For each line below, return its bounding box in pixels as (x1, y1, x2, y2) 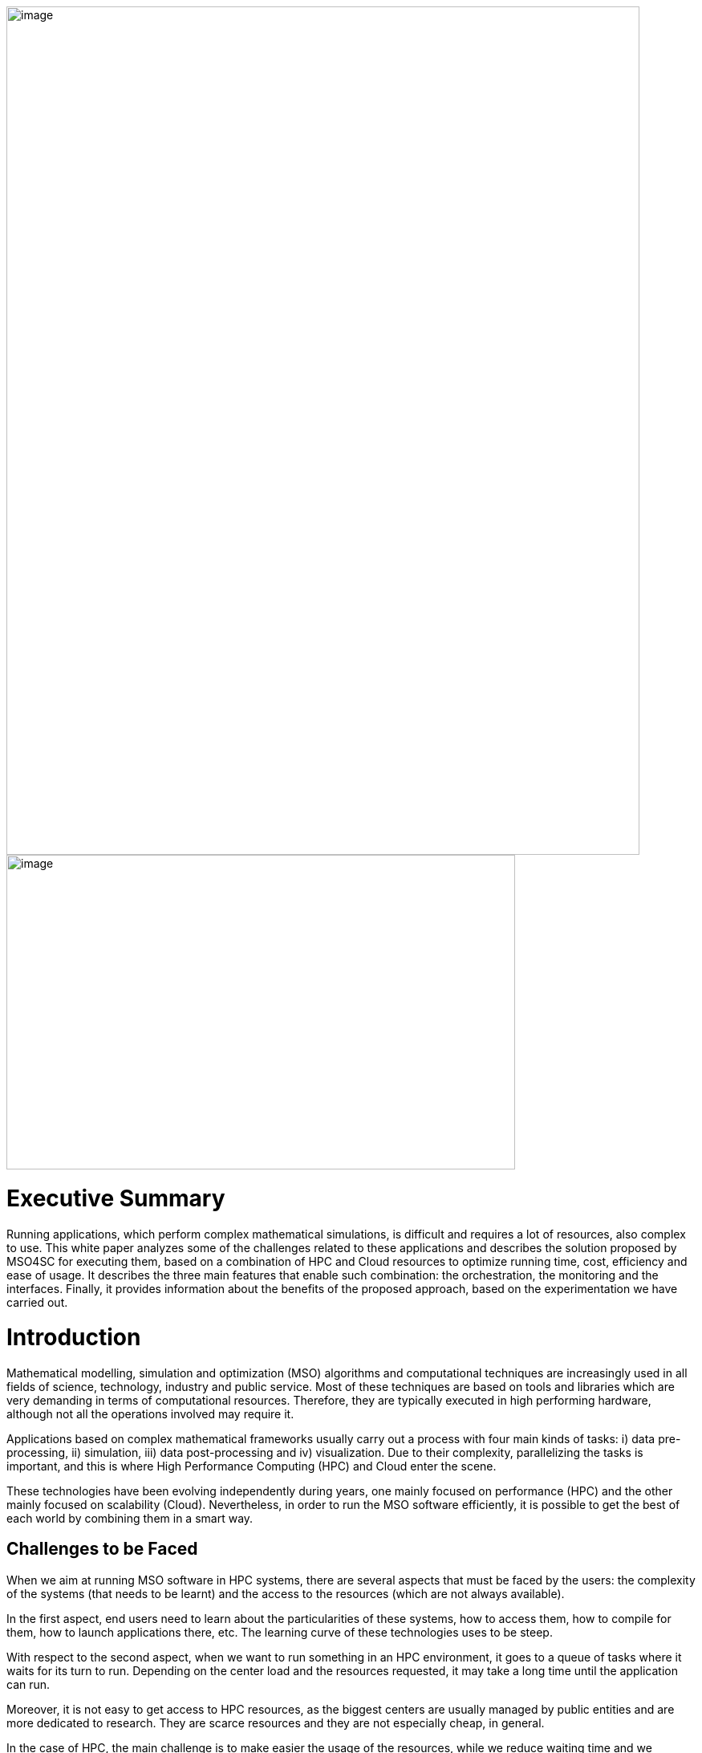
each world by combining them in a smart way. (6, 1511, 254, 1525)
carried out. (6, 1295, 68, 1309)
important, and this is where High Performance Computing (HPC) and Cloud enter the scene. (6, 1459, 497, 1473)
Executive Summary (6, 1184, 225, 1212)
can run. (6, 1677, 51, 1691)
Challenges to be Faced (6, 1539, 198, 1560)
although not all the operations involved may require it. (6, 1407, 294, 1421)
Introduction (6, 1324, 141, 1352)
